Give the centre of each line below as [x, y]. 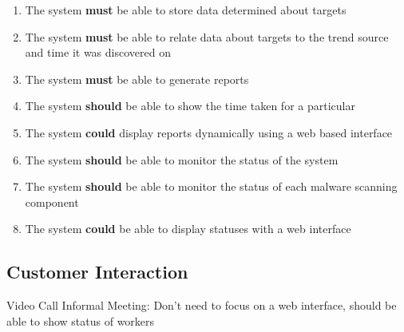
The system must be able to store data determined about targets [186, 10]
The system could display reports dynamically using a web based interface [209, 132]
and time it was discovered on [98, 52]
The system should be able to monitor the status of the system [182, 159]
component [52, 202]
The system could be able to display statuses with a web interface [188, 229]
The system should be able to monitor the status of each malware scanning [211, 186]
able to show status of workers [81, 320]
